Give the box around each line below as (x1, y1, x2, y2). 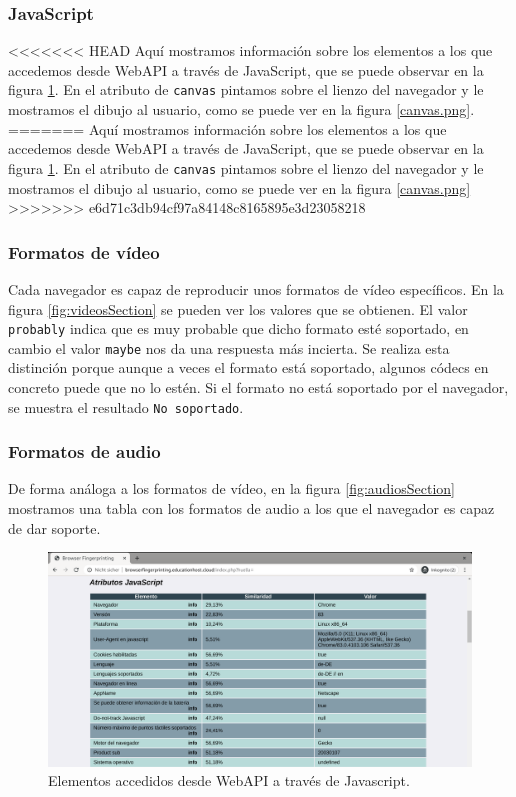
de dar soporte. (8, 517, 101, 538)
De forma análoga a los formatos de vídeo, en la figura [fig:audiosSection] (8, 478, 456, 499)
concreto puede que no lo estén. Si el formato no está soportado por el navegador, (8, 377, 509, 397)
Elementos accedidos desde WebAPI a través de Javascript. (48, 770, 410, 791)
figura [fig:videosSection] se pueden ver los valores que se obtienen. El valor (8, 298, 468, 319)
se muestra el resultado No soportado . (8, 396, 244, 417)
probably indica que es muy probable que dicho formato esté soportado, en (8, 318, 469, 339)
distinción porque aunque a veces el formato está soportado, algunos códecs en (8, 357, 489, 378)
